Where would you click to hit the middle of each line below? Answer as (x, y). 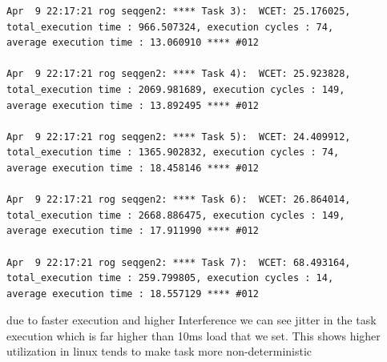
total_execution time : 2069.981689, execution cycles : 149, (176, 89)
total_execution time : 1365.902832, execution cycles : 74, (173, 153)
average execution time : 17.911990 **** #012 (133, 231)
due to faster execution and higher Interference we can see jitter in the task (191, 320)
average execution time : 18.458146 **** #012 (133, 168)
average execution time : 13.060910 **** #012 (133, 43)
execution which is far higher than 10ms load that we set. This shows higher (193, 335)
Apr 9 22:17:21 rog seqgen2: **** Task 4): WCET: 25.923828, (179, 74)
